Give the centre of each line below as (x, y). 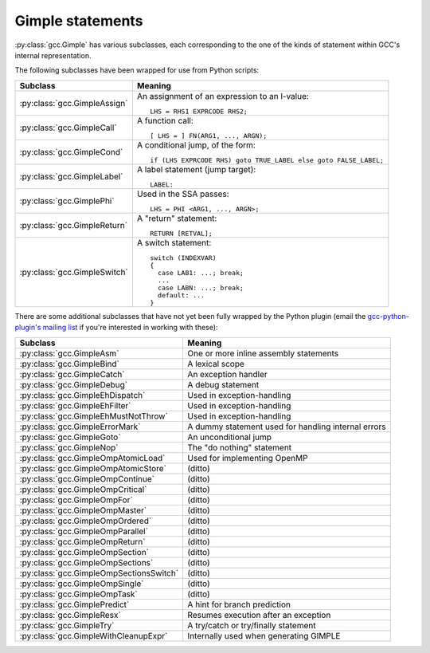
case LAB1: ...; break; (201, 272)
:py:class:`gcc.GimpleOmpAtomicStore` (93, 468)
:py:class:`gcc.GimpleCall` (68, 128)
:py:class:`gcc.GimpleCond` (71, 151)
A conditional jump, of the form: (196, 145)
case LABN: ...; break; (201, 287)
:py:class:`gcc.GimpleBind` (69, 364)
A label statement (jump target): (196, 169)
